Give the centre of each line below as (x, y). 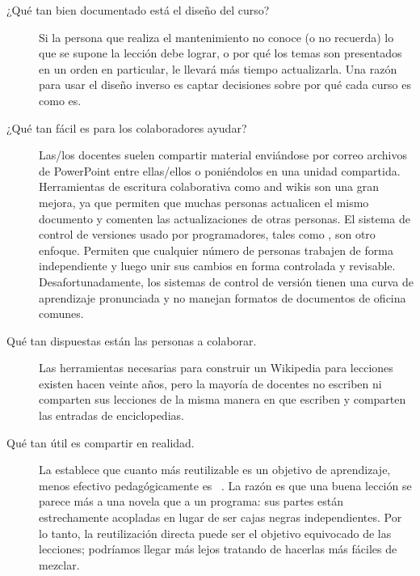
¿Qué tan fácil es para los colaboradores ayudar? (127, 127)
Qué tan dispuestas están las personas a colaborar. (132, 340)
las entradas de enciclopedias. (111, 415)
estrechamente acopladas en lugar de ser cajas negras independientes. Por (220, 517)
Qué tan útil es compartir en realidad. (101, 442)
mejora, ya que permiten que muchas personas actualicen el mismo (204, 202)
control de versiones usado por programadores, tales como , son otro (207, 234)
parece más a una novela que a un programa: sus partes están (191, 501)
